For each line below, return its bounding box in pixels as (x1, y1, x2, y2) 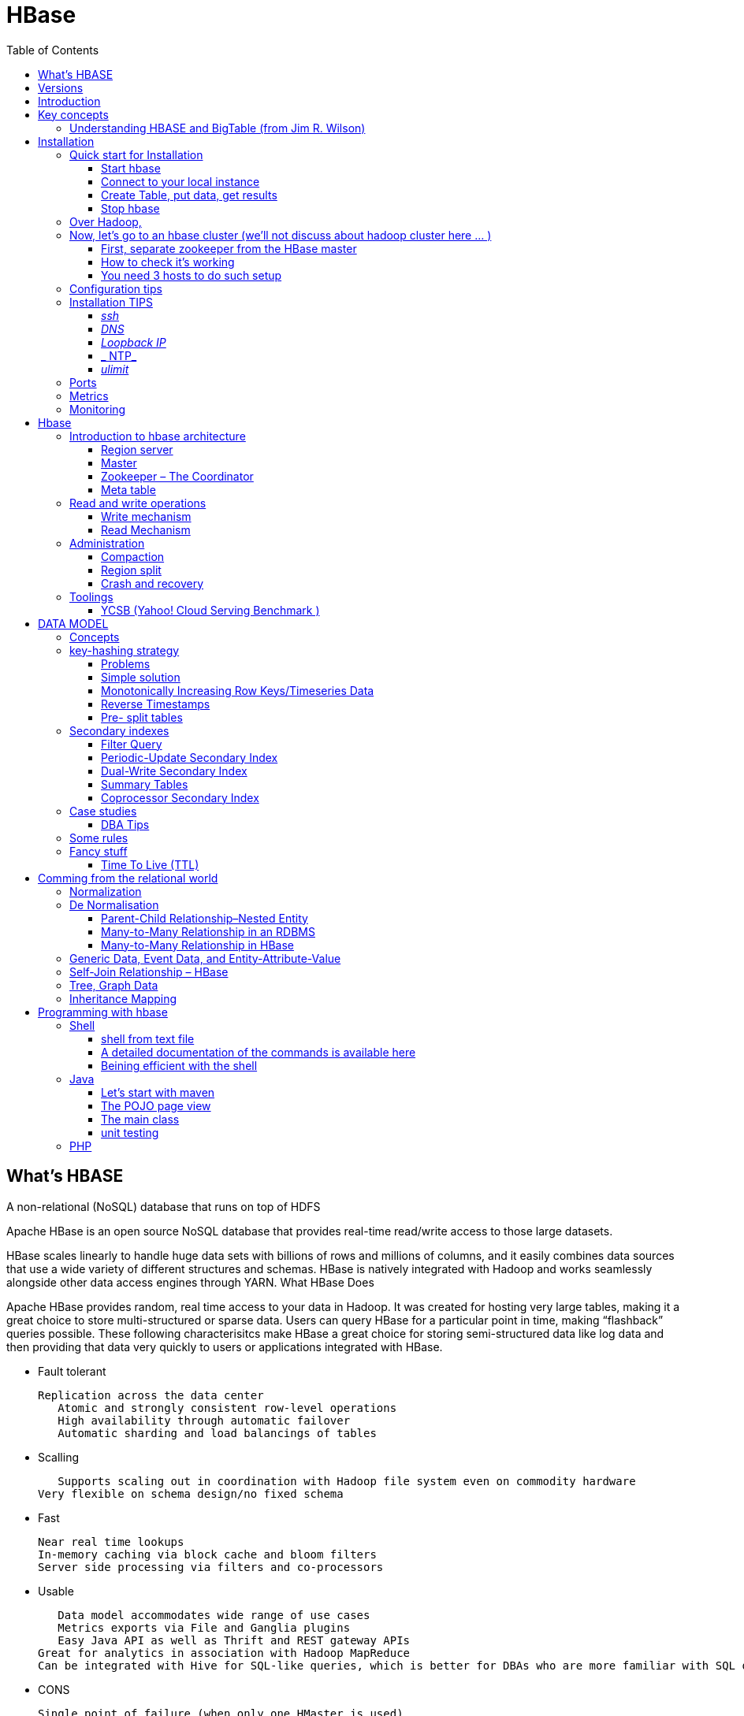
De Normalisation (69, 897, 159, 912)
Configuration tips (69, 281, 162, 295)
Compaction (101, 549, 165, 563)
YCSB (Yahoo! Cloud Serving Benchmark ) (101, 603, 320, 617)
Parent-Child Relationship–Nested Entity (101, 911, 308, 925)
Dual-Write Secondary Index (101, 763, 247, 778)
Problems (101, 656, 151, 670)
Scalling (38, 1450, 80, 1464)
